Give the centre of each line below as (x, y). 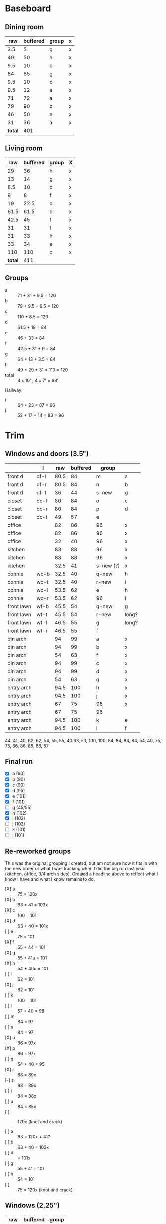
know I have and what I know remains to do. (50, 879)
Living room (24, 149)
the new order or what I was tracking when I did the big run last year (75, 869)
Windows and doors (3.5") (47, 454)
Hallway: (14, 390)
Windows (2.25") (32, 1205)
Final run (19, 761)
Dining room (24, 27)
